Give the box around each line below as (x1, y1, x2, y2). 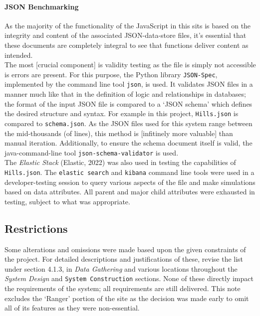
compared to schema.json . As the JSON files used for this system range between (4, 118, 253, 128)
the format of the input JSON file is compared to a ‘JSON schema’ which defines (4, 98, 253, 109)
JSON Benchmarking (4, 1, 79, 11)
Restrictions (4, 220, 68, 236)
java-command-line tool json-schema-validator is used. (4, 147, 179, 158)
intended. (4, 49, 33, 60)
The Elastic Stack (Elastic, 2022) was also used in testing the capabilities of (4, 157, 236, 167)
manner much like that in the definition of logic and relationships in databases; (4, 89, 246, 99)
